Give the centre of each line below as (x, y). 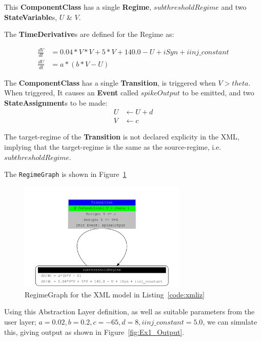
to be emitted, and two (218, 93)
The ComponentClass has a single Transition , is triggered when (110, 82)
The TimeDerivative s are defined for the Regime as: (89, 34)
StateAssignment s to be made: (56, 102)
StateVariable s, (31, 17)
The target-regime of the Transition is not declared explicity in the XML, (122, 137)
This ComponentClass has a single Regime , (78, 7)
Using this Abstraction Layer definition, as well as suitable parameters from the (129, 312)
